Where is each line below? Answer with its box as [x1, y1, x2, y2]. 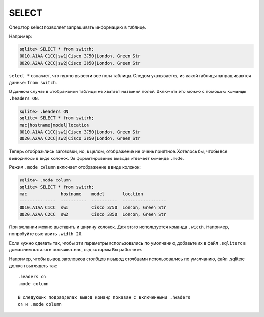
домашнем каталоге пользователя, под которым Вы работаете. [9, 247, 142, 253]
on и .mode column [18, 301, 62, 307]
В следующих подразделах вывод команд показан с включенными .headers [18, 294, 191, 300]
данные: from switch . [9, 80, 57, 86]
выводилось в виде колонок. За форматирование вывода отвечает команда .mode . [9, 155, 184, 161]
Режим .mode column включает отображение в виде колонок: [9, 164, 141, 170]
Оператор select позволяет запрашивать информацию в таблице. [9, 24, 146, 30]
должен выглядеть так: [9, 263, 58, 269]
